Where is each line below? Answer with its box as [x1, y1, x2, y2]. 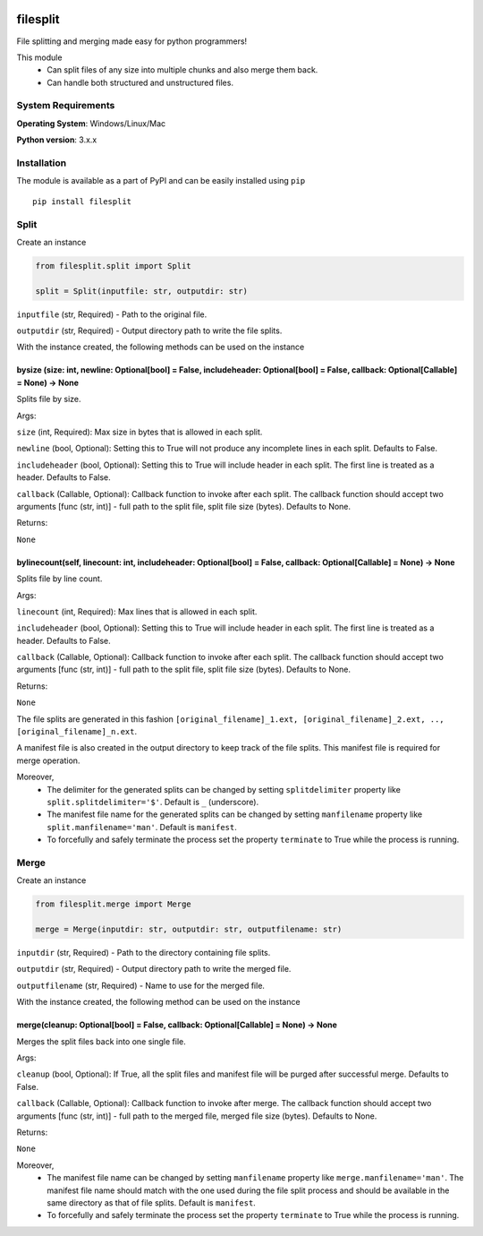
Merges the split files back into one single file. [16, 1035, 187, 1047]
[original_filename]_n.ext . [16, 726, 138, 737]
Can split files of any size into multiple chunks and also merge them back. [47, 64, 318, 75]
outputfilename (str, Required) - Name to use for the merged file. [16, 980, 266, 991]
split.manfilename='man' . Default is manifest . [47, 821, 237, 832]
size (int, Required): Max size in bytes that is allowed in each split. [16, 426, 263, 437]
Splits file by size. [16, 394, 81, 405]
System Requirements [16, 99, 115, 112]
